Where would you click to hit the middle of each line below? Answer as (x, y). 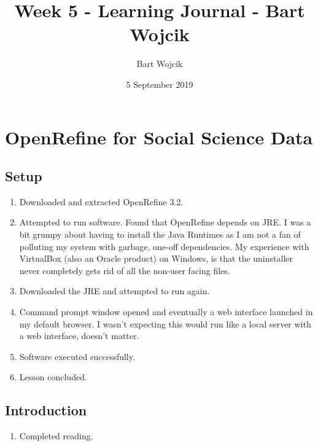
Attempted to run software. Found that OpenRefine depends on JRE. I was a (165, 222)
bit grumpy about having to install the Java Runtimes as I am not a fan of (160, 234)
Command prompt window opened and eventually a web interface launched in (166, 312)
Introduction (46, 410)
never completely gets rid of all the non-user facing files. (125, 270)
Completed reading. (56, 436)
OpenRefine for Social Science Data (159, 137)
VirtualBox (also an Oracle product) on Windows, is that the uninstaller (156, 258)
